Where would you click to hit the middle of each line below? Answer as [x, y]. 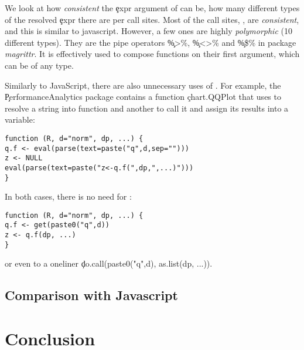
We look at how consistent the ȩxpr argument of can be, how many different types [152, 8]
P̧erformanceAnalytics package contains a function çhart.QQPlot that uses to [143, 97]
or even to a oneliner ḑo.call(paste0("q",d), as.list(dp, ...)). [109, 263]
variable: [20, 120]
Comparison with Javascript [91, 295]
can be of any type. [39, 65]
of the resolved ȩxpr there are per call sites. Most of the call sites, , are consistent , [152, 19]
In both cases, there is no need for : [68, 196]
